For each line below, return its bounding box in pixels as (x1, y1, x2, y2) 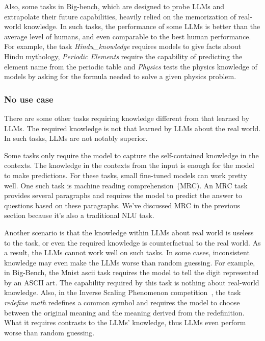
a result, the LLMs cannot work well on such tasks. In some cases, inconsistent (4, 247, 250, 258)
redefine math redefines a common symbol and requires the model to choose (4, 297, 240, 308)
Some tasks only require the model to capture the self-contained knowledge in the (4, 150, 259, 160)
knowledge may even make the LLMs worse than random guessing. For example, (4, 257, 255, 267)
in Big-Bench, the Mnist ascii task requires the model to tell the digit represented (4, 267, 259, 278)
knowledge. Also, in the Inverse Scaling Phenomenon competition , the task (4, 287, 241, 298)
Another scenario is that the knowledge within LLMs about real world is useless (4, 227, 254, 237)
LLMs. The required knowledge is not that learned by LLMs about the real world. (4, 123, 261, 133)
